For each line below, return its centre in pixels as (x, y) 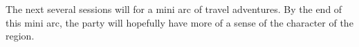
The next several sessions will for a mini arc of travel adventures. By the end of (174, 9)
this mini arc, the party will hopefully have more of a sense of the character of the (179, 22)
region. (20, 36)
